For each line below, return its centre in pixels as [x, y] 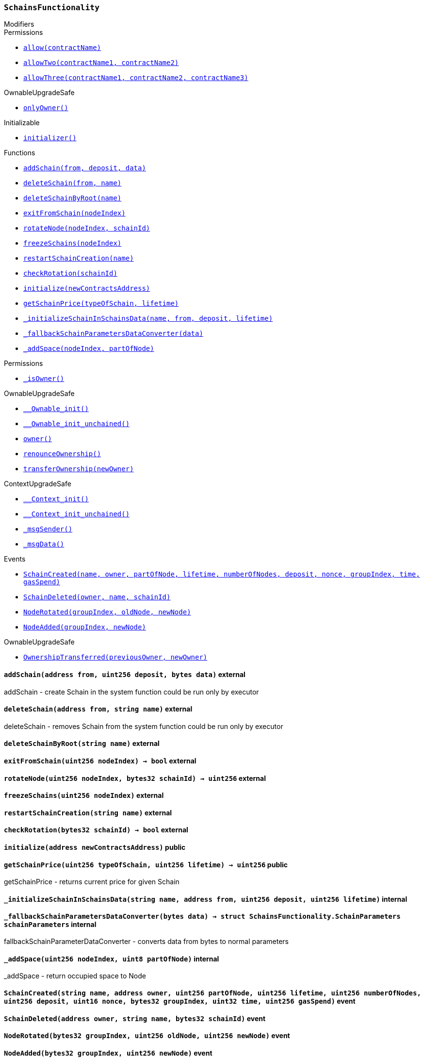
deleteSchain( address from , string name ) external [98, 709]
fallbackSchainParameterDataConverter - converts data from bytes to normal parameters [146, 942]
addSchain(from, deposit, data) [85, 168]
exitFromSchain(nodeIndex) [74, 213]
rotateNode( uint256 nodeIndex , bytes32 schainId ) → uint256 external [135, 778]
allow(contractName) [62, 48]
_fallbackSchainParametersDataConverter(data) [113, 334]
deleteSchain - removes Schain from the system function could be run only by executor [144, 726]
